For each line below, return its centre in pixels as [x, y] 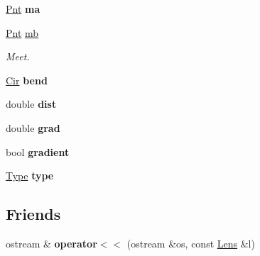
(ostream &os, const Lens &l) [191, 243]
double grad [33, 127]
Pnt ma [23, 9]
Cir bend [27, 80]
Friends [33, 214]
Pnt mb [22, 32]
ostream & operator [52, 243]
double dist [31, 104]
